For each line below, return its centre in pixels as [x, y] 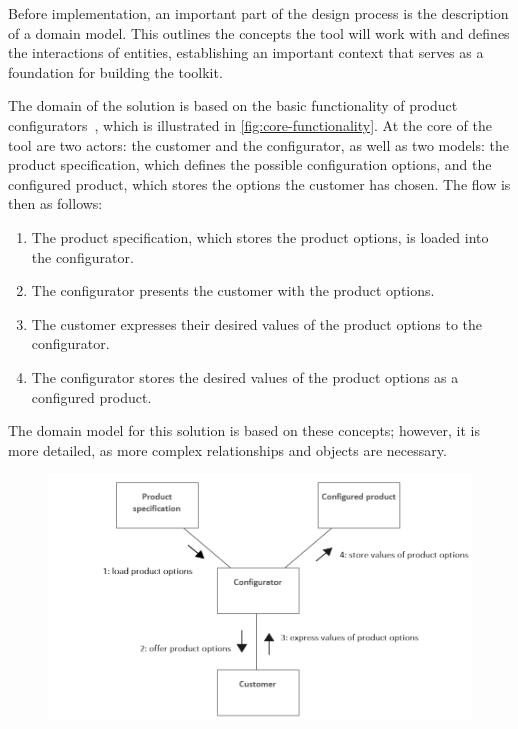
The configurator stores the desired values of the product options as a [245, 376]
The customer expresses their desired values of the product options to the [257, 323]
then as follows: [55, 203]
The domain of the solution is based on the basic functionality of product [233, 105]
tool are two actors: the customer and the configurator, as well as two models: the [259, 144]
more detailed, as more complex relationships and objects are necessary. [227, 449]
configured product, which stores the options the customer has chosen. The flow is [259, 183]
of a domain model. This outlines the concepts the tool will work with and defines [259, 32]
